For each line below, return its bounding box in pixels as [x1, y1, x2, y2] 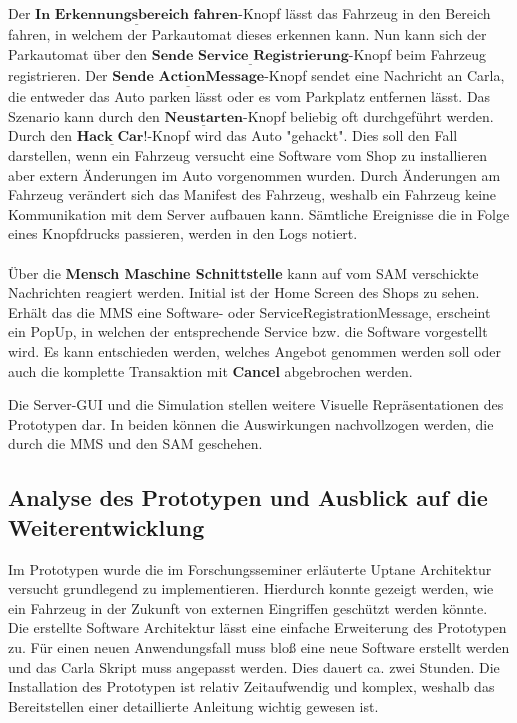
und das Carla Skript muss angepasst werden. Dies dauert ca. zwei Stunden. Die [8, 656, 500, 677]
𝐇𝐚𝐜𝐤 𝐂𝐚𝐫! [76, 130, 148, 145]
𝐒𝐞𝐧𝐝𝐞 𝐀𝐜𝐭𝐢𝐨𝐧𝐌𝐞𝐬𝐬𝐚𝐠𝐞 [112, 70, 265, 85]
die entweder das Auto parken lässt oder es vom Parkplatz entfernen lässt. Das [8, 86, 491, 107]
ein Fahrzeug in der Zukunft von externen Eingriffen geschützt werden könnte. [8, 597, 488, 618]
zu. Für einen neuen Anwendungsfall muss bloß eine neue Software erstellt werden [8, 636, 510, 657]
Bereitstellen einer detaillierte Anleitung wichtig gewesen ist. [8, 695, 379, 716]
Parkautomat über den [8, 43, 148, 64]
